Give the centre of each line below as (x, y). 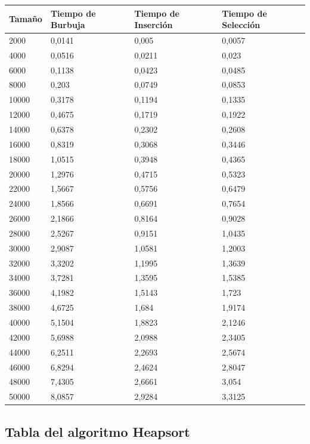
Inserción (154, 25)
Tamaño (26, 19)
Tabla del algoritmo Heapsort (97, 431)
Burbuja (68, 25)
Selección (241, 25)
